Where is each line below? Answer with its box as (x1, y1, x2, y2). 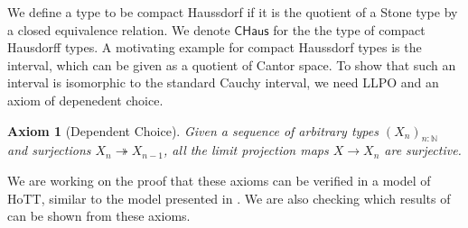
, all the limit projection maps (164, 141, 329, 160)
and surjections (7, 141, 91, 160)
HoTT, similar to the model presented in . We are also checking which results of (7, 188, 451, 207)
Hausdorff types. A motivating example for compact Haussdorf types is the (7, 38, 422, 57)
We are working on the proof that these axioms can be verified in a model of (7, 170, 431, 189)
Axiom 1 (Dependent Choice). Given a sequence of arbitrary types (7, 121, 379, 140)
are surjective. (384, 141, 462, 160)
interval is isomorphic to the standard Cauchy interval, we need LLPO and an (7, 73, 439, 92)
